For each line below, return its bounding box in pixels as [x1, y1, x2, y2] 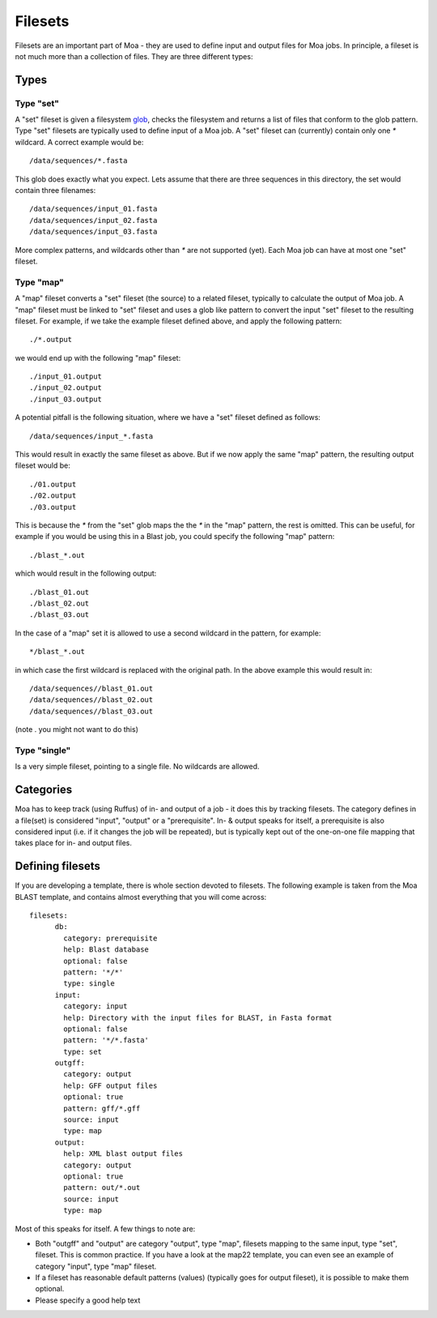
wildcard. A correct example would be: [15, 137, 144, 147]
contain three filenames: [15, 186, 96, 195]
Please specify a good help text [35, 1295, 141, 1305]
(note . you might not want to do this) [15, 725, 139, 734]
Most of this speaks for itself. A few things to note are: [15, 1224, 196, 1234]
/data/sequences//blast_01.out [29, 683, 154, 693]
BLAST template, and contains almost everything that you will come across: [15, 892, 267, 901]
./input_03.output [29, 394, 103, 404]
